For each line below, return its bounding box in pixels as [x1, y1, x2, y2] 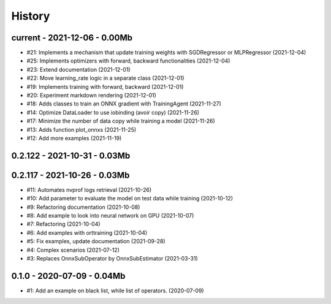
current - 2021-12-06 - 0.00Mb [11, 32, 133, 43]
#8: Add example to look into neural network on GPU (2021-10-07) [26, 212, 194, 219]
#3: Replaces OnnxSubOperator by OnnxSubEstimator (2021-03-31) [26, 255, 199, 262]
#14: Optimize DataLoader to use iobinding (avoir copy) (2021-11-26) [26, 108, 199, 116]
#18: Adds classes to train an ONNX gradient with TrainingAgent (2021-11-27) [26, 100, 222, 107]
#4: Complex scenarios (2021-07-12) [26, 246, 120, 254]
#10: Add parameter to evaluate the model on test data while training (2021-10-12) [26, 195, 233, 202]
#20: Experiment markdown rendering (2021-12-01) [26, 92, 156, 99]
